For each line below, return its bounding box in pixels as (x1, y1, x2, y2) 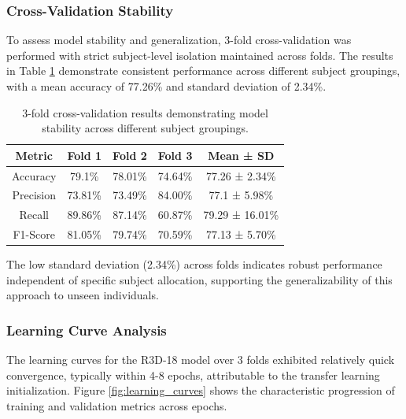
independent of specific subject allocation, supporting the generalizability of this (6, 271, 393, 287)
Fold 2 (113, 146, 147, 163)
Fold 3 (157, 146, 193, 163)
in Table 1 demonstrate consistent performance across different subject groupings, (6, 62, 400, 79)
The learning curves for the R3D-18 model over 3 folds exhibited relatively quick (6, 351, 395, 368)
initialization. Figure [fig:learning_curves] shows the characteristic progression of (6, 382, 395, 399)
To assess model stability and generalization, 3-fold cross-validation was (6, 32, 352, 48)
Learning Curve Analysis (6, 320, 167, 339)
